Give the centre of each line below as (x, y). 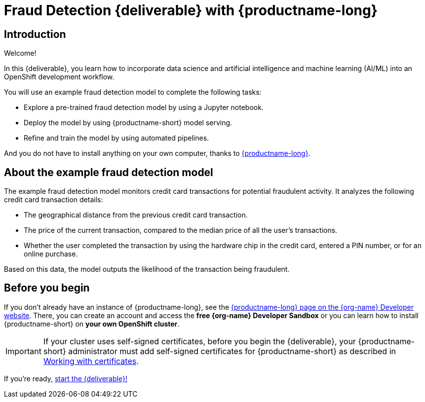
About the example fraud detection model (109, 172)
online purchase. (51, 254)
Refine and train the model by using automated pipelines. (116, 138)
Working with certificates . (91, 361)
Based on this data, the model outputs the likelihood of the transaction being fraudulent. (147, 269)
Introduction (35, 34)
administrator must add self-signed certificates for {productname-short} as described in (232, 351)
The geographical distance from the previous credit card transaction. (136, 215)
